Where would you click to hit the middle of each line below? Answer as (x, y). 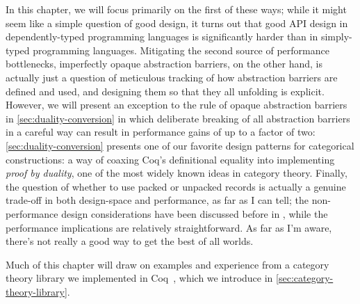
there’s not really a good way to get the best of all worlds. (130, 241)
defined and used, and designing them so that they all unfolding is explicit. (165, 91)
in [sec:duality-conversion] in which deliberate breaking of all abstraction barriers (178, 118)
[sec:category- (305, 278)
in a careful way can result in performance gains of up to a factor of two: (161, 132)
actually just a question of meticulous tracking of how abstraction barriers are (172, 77)
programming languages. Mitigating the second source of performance (181, 50)
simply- (336, 37)
